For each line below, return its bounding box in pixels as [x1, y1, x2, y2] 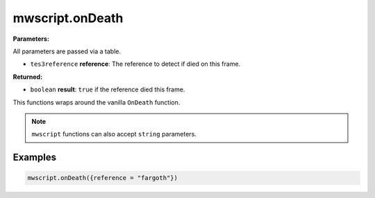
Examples [12, 152, 57, 163]
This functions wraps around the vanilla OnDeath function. [12, 98, 181, 107]
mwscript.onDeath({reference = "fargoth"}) [27, 174, 178, 182]
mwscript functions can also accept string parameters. [31, 130, 197, 138]
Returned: [12, 73, 43, 81]
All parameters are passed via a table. [12, 47, 122, 55]
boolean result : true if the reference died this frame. [30, 85, 185, 93]
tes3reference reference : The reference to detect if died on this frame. [30, 60, 241, 69]
